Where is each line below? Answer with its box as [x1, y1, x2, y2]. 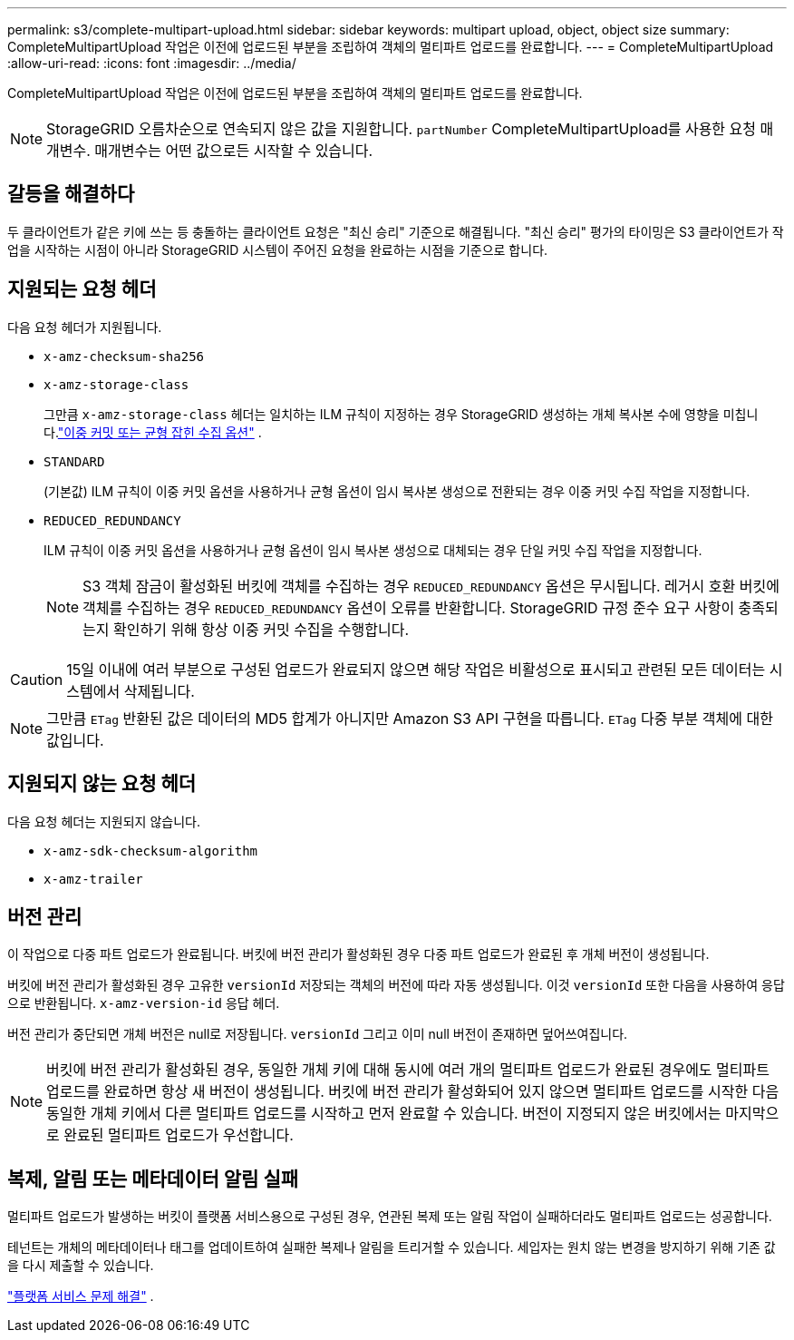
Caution [10, 670, 63, 689]
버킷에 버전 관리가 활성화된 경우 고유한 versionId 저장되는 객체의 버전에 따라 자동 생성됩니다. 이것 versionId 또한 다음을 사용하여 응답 [7, 977, 785, 993]
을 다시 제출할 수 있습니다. [7, 1257, 154, 1274]
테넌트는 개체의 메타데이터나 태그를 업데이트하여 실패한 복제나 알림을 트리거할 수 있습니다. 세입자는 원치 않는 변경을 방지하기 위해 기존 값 [7, 1239, 776, 1256]
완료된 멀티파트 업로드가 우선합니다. [63, 1126, 294, 1145]
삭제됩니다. [123, 681, 195, 700]
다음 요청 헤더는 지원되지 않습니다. [7, 813, 200, 829]
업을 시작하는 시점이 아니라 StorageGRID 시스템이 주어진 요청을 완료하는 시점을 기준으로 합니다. [7, 241, 548, 258]
